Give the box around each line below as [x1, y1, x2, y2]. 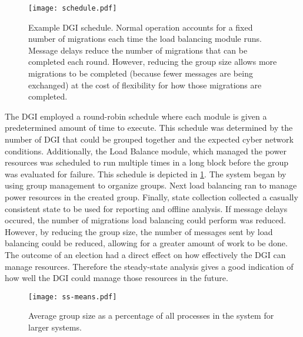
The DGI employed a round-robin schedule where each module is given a [5, 110, 267, 122]
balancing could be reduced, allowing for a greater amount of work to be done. [5, 237, 288, 249]
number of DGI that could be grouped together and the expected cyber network [5, 133, 294, 145]
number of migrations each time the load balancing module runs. [28, 32, 262, 45]
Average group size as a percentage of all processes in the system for [28, 309, 274, 322]
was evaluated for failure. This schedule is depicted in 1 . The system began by [5, 167, 287, 180]
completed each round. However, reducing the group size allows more [28, 55, 277, 68]
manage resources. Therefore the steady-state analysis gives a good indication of [5, 260, 294, 272]
